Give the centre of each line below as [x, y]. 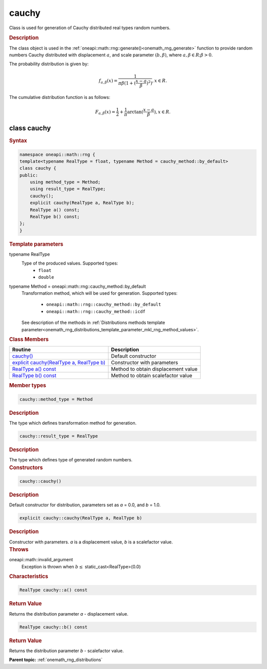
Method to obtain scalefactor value [152, 376]
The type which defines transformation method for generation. [73, 423]
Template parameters [36, 244]
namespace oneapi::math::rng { [58, 154]
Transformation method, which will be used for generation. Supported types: [100, 293]
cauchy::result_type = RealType [59, 436]
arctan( [135, 112]
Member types [28, 386]
